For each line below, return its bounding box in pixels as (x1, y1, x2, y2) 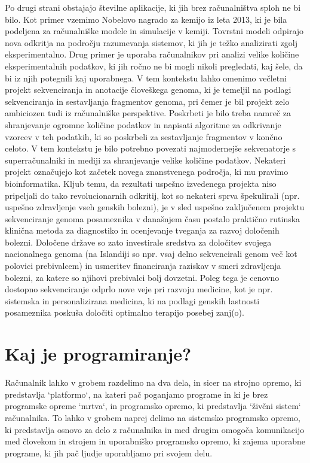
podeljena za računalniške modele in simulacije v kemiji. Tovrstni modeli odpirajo (5, 25, 304, 37)
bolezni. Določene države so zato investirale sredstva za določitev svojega (5, 235, 272, 248)
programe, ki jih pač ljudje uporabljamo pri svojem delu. (5, 446, 213, 459)
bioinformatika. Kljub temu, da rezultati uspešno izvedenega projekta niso (5, 177, 277, 189)
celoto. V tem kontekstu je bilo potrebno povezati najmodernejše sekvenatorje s (5, 142, 296, 155)
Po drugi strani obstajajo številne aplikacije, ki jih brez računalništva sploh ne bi (5, 1, 301, 13)
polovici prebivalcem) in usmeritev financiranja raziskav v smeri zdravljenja (5, 259, 281, 272)
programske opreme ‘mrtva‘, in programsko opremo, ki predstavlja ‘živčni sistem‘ (5, 400, 301, 412)
